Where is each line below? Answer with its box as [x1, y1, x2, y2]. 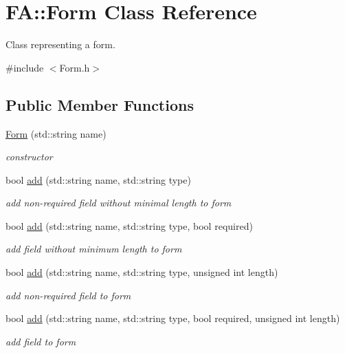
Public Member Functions [5, 94, 194, 115]
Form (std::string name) [5, 126, 107, 140]
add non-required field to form [5, 288, 131, 302]
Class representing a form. [5, 37, 115, 52]
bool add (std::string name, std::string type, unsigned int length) [5, 265, 278, 279]
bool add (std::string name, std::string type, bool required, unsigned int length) [5, 311, 340, 325]
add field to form [5, 334, 76, 348]
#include [5, 60, 44, 74]
